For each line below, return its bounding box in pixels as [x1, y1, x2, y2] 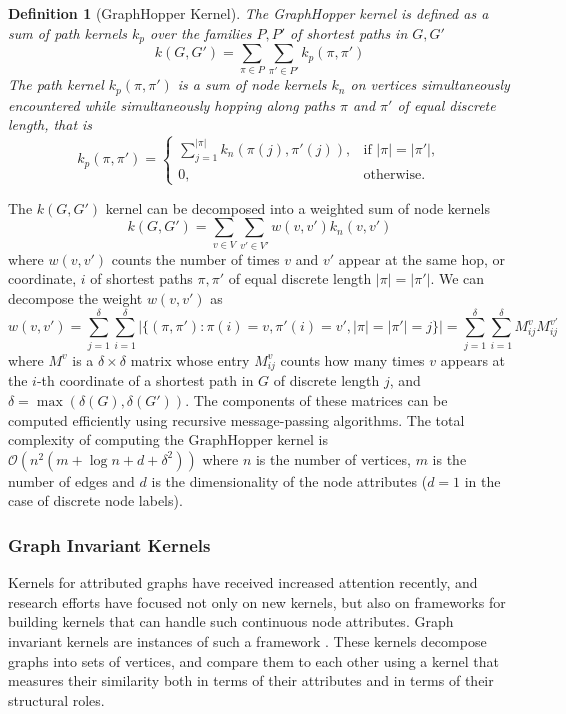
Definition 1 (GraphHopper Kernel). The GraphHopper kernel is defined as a [8, 3, 489, 23]
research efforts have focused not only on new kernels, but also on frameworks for [8, 591, 506, 612]
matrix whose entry [130, 349, 250, 370]
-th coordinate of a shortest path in [36, 370, 254, 391]
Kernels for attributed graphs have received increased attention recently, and [8, 572, 478, 593]
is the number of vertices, [255, 448, 411, 469]
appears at [440, 349, 506, 370]
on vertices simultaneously [350, 74, 510, 95]
